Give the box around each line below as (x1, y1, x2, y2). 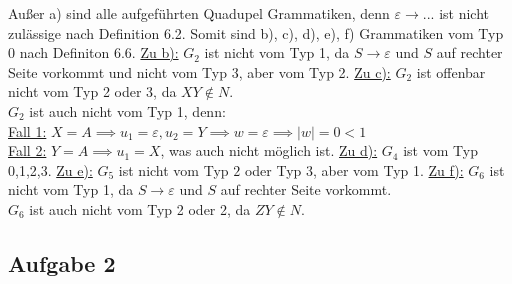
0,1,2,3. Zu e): (8, 159, 93, 180)
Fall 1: (8, 120, 47, 141)
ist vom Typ (403, 140, 478, 161)
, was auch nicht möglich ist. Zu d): (160, 140, 378, 161)
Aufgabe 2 (8, 247, 116, 278)
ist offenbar (416, 61, 486, 82)
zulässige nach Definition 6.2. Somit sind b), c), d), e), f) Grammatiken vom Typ (8, 22, 504, 43)
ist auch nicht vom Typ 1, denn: (29, 100, 226, 121)
